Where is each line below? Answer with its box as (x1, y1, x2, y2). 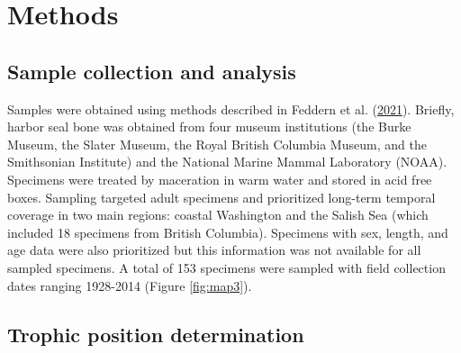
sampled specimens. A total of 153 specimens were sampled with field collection (7, 258, 446, 276)
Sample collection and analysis (7, 57, 296, 85)
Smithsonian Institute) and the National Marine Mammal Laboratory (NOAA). (7, 152, 447, 171)
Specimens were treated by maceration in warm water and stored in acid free (7, 169, 432, 188)
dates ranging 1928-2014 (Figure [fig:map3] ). (7, 276, 252, 294)
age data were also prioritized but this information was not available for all (7, 240, 421, 259)
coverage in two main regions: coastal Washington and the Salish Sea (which (7, 205, 429, 224)
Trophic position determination (7, 320, 304, 348)
